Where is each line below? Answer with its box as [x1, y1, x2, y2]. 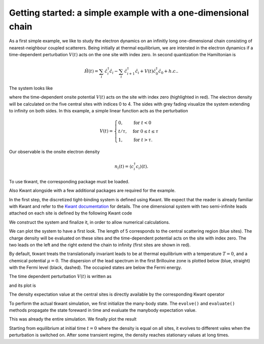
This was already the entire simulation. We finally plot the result [9, 316, 137, 322]
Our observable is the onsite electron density [9, 149, 100, 155]
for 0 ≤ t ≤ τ [132, 129, 158, 134]
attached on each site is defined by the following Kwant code [9, 210, 132, 216]
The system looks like [9, 86, 53, 91]
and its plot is [9, 282, 36, 288]
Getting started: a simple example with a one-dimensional [9, 7, 249, 18]
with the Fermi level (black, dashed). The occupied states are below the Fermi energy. [9, 264, 182, 271]
